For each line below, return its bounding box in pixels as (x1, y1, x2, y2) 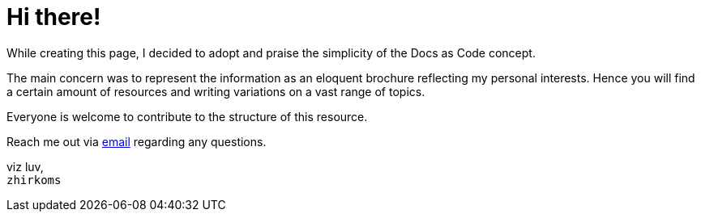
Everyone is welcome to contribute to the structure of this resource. (6, 109, 368, 124)
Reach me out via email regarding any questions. (6, 134, 267, 149)
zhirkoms (6, 173, 62, 187)
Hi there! (6, 3, 101, 31)
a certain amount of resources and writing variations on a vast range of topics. (6, 84, 425, 99)
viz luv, (6, 159, 44, 174)
